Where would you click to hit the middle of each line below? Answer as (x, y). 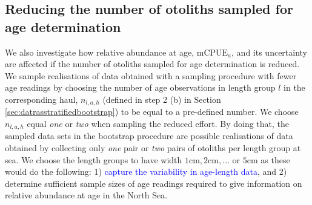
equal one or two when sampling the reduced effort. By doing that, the (158, 124)
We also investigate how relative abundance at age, (100, 52)
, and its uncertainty (270, 52)
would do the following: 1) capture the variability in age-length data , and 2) (146, 171)
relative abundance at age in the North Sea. (86, 195)
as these (275, 159)
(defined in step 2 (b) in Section (162, 99)
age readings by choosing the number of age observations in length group (140, 87)
